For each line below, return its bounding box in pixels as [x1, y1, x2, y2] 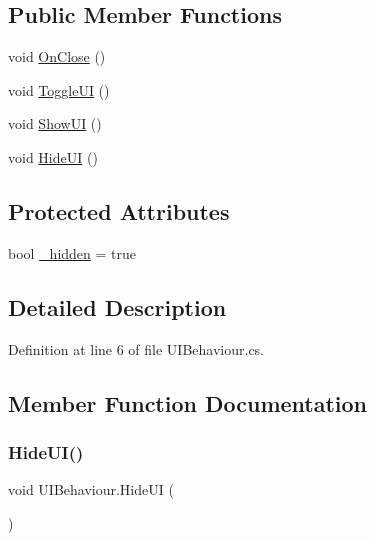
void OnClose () [8, 46, 106, 67]
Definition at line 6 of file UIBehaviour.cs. [8, 338, 265, 359]
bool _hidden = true [8, 242, 137, 263]
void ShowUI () [8, 113, 102, 134]
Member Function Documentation [8, 387, 368, 418]
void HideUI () [8, 146, 98, 167]
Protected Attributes [8, 195, 230, 226]
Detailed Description [8, 291, 227, 322]
